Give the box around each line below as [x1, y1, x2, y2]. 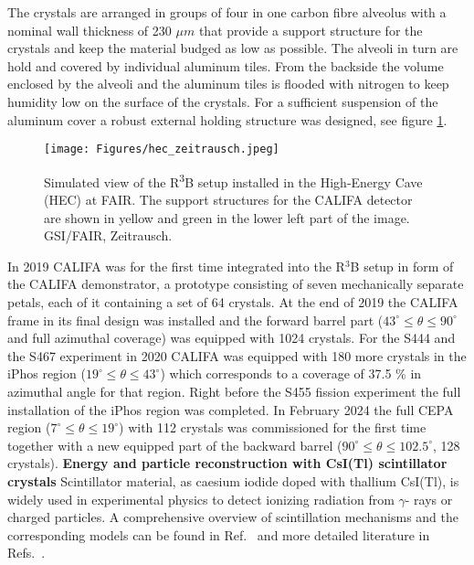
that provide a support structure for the [198, 20, 423, 39]
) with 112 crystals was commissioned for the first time [119, 418, 427, 437]
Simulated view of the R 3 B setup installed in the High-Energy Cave [44, 169, 423, 191]
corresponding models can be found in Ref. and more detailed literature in [7, 525, 430, 544]
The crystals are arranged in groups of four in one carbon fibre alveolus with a [7, 3, 447, 21]
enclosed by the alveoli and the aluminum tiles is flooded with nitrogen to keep [7, 74, 449, 93]
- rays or [405, 489, 453, 508]
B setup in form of [350, 256, 454, 275]
